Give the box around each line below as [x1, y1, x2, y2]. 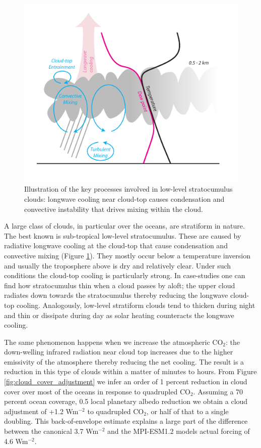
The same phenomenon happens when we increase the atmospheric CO [4, 336, 223, 347]
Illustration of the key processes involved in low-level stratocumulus [24, 184, 233, 194]
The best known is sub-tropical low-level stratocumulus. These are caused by [4, 230, 241, 241]
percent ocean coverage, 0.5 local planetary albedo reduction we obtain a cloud [4, 396, 248, 407]
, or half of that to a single [146, 406, 229, 416]
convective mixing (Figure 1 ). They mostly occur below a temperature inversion [4, 250, 250, 260]
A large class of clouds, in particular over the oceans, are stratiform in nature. [4, 220, 245, 231]
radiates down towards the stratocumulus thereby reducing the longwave [4, 290, 228, 300]
